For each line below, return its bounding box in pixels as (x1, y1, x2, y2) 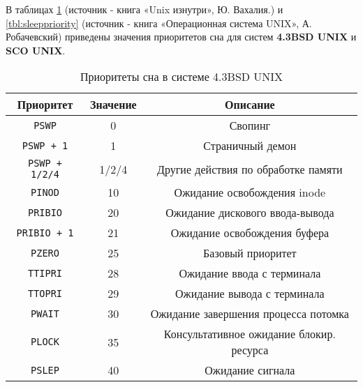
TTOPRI (27, 287, 63, 299)
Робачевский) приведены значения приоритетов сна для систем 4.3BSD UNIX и (6, 29, 357, 44)
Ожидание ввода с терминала (179, 265, 321, 282)
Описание (225, 96, 275, 113)
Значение (90, 96, 137, 113)
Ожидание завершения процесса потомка (150, 305, 349, 322)
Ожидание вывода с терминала (175, 285, 325, 302)
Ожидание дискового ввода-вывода (165, 204, 334, 221)
